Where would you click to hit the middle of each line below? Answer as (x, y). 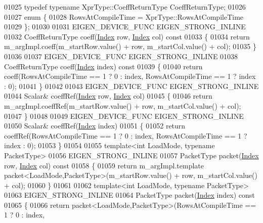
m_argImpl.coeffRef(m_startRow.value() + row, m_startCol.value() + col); (123, 105)
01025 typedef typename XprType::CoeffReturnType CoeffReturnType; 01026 (125, 7)
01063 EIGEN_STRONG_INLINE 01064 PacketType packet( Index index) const (129, 195)
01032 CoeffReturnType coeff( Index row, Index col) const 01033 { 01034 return (127, 36)
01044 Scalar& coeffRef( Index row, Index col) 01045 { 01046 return (108, 96)
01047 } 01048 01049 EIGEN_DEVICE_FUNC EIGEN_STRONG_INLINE (124, 116)
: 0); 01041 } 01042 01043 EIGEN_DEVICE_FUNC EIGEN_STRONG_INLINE (131, 86)
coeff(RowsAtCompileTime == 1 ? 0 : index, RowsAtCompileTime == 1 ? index (130, 76)
